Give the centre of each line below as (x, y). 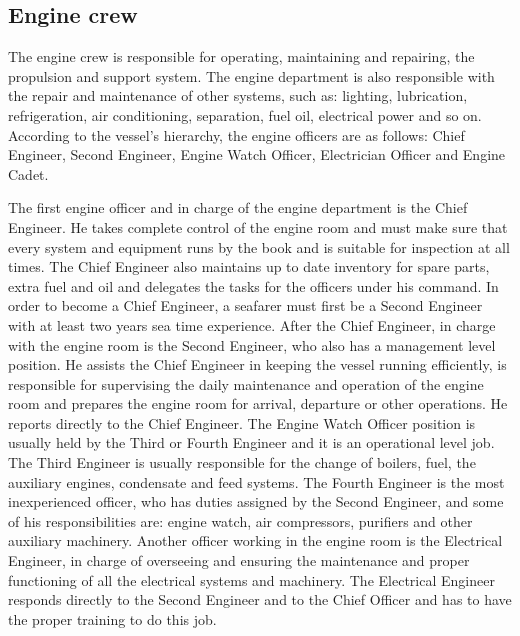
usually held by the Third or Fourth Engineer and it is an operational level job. (251, 442)
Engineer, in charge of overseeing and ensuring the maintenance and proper (239, 560)
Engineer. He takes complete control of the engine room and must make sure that (258, 226)
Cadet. (28, 173)
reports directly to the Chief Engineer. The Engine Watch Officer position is (242, 422)
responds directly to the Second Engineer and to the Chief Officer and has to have (260, 599)
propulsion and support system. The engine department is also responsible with (251, 75)
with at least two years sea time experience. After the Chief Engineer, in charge (252, 324)
